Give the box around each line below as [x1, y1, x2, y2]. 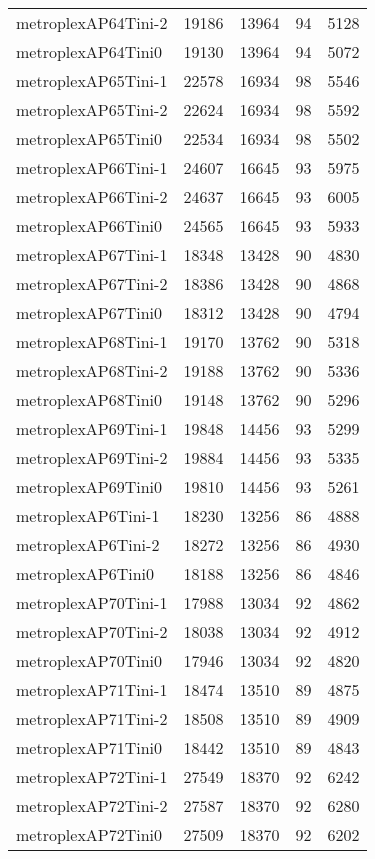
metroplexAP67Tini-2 [16, 272, 168, 295]
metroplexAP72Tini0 [16, 823, 163, 846]
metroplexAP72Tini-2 [16, 794, 168, 817]
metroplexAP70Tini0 [16, 649, 163, 672]
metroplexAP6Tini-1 [16, 504, 160, 527]
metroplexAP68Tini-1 [16, 330, 168, 353]
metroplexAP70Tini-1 [16, 591, 168, 614]
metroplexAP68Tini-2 [16, 359, 168, 382]
